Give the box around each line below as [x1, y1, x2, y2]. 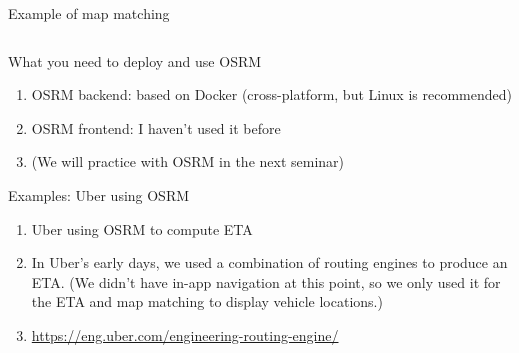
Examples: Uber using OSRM [8, 184, 190, 205]
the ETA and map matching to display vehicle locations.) [31, 291, 383, 312]
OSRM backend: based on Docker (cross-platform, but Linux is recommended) [31, 84, 512, 105]
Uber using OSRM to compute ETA [31, 218, 253, 239]
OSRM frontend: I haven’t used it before [31, 117, 281, 138]
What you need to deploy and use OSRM [8, 50, 262, 71]
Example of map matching [8, 3, 170, 23]
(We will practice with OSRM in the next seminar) [31, 151, 345, 172]
